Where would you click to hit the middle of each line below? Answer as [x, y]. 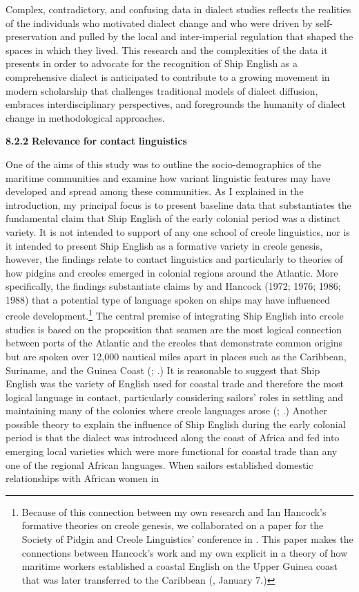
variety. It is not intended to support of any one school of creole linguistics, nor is [178, 231]
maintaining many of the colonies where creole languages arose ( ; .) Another [166, 410]
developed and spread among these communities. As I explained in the [155, 191]
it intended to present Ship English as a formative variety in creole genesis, [164, 245]
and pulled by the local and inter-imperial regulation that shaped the [207, 36]
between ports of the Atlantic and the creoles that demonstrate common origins [174, 343]
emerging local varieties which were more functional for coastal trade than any [172, 451]
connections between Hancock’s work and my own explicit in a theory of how [185, 552]
